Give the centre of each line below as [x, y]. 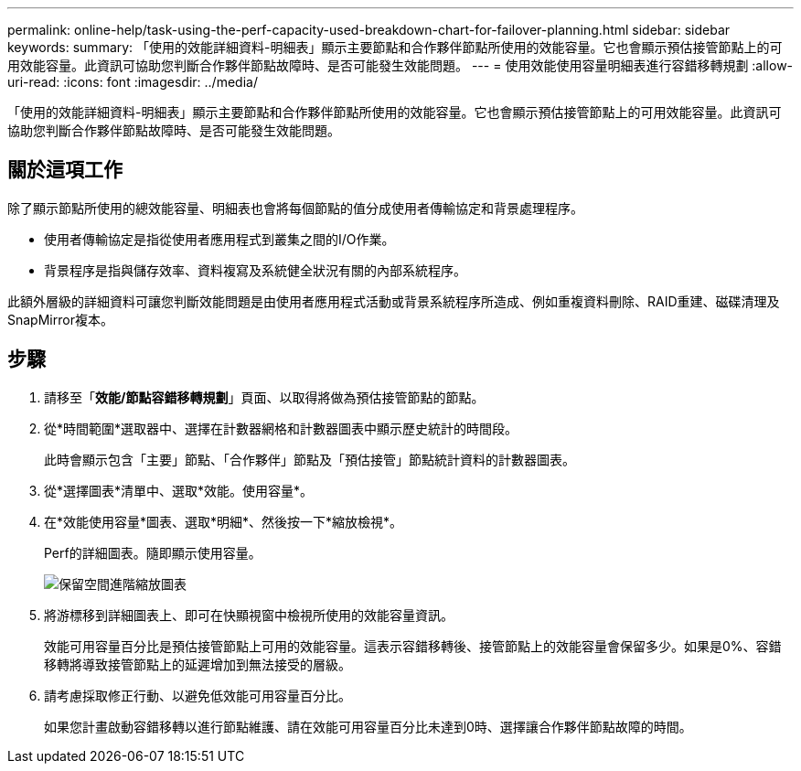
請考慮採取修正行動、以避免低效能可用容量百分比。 [198, 695]
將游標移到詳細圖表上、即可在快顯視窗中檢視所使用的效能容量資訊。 [249, 615]
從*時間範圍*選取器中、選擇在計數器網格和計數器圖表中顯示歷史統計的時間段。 [281, 428]
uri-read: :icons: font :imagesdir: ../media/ [133, 82]
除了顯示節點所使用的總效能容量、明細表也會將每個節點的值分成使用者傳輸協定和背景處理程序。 [295, 208]
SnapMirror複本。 [60, 319]
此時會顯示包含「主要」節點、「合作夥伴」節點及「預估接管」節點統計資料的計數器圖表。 [310, 459]
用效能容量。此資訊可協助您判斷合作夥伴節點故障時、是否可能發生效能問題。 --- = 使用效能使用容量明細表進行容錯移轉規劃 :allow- [400, 65]
